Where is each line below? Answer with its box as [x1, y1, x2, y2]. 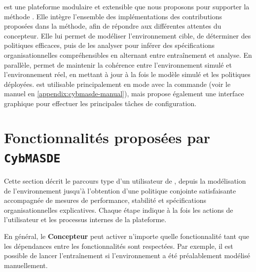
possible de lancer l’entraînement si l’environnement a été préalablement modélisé [4, 250, 250, 261]
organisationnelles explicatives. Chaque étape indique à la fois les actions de [4, 204, 233, 215]
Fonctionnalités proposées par [4, 127, 211, 147]
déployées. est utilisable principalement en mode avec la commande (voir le [4, 78, 231, 89]
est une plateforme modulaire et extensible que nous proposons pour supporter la [4, 1, 250, 11]
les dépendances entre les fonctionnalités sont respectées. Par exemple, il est [4, 240, 233, 251]
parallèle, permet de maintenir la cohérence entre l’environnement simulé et [4, 59, 232, 70]
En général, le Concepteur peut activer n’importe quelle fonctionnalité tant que [4, 231, 250, 241]
